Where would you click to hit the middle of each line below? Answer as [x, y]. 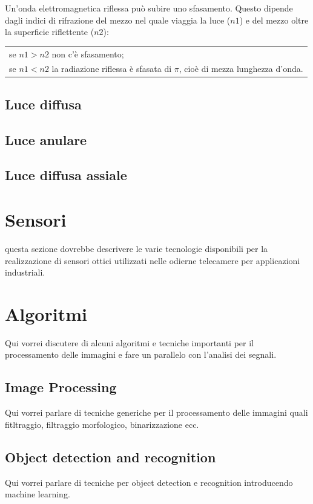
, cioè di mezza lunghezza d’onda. [241, 69]
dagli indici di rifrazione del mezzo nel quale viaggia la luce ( [118, 20]
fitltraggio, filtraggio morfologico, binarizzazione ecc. [102, 424]
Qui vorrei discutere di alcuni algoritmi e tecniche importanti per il [129, 342]
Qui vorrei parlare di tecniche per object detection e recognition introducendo [149, 482]
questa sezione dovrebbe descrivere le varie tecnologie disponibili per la [137, 248]
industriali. [25, 272]
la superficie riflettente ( [50, 32]
